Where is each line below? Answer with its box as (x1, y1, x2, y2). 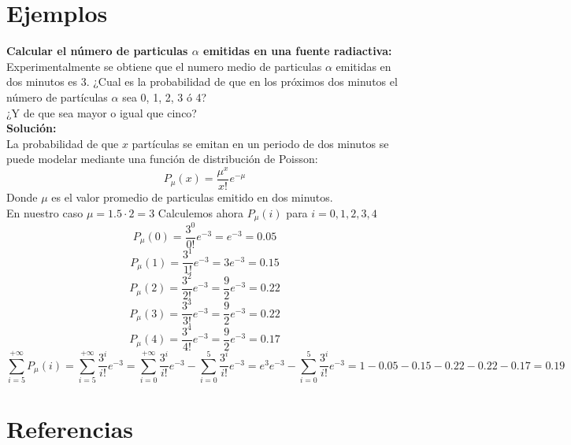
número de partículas (6, 88, 108, 105)
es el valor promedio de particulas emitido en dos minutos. (51, 189, 333, 206)
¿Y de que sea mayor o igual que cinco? (6, 104, 197, 121)
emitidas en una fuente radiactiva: (203, 43, 392, 59)
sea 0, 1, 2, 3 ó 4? (122, 88, 207, 105)
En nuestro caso (6, 204, 83, 221)
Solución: (6, 120, 57, 136)
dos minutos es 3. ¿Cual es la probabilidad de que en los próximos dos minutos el (6, 73, 398, 90)
